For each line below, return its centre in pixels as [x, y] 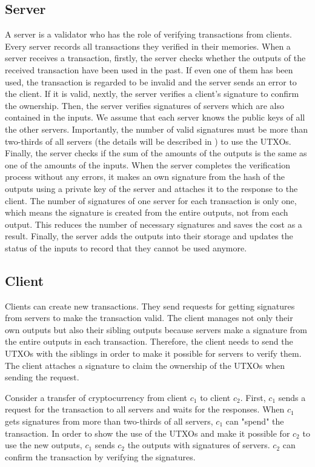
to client [215, 397]
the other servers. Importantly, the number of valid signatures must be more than [156, 129]
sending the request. [42, 377]
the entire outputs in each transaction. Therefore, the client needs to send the [149, 341]
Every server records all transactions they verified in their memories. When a [148, 46]
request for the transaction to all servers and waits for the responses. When [145, 409]
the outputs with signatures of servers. [199, 445]
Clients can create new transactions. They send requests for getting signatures [150, 306]
